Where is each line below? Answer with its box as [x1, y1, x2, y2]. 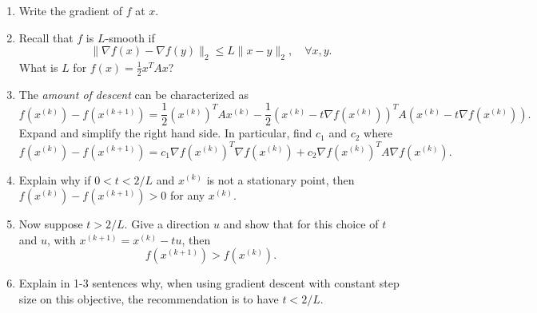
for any [169, 187, 205, 204]
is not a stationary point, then [206, 171, 355, 188]
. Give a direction [124, 216, 210, 232]
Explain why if [18, 171, 91, 188]
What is [18, 58, 58, 75]
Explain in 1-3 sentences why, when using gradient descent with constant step [18, 275, 400, 291]
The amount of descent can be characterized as [18, 85, 249, 102]
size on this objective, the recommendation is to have [18, 290, 279, 307]
